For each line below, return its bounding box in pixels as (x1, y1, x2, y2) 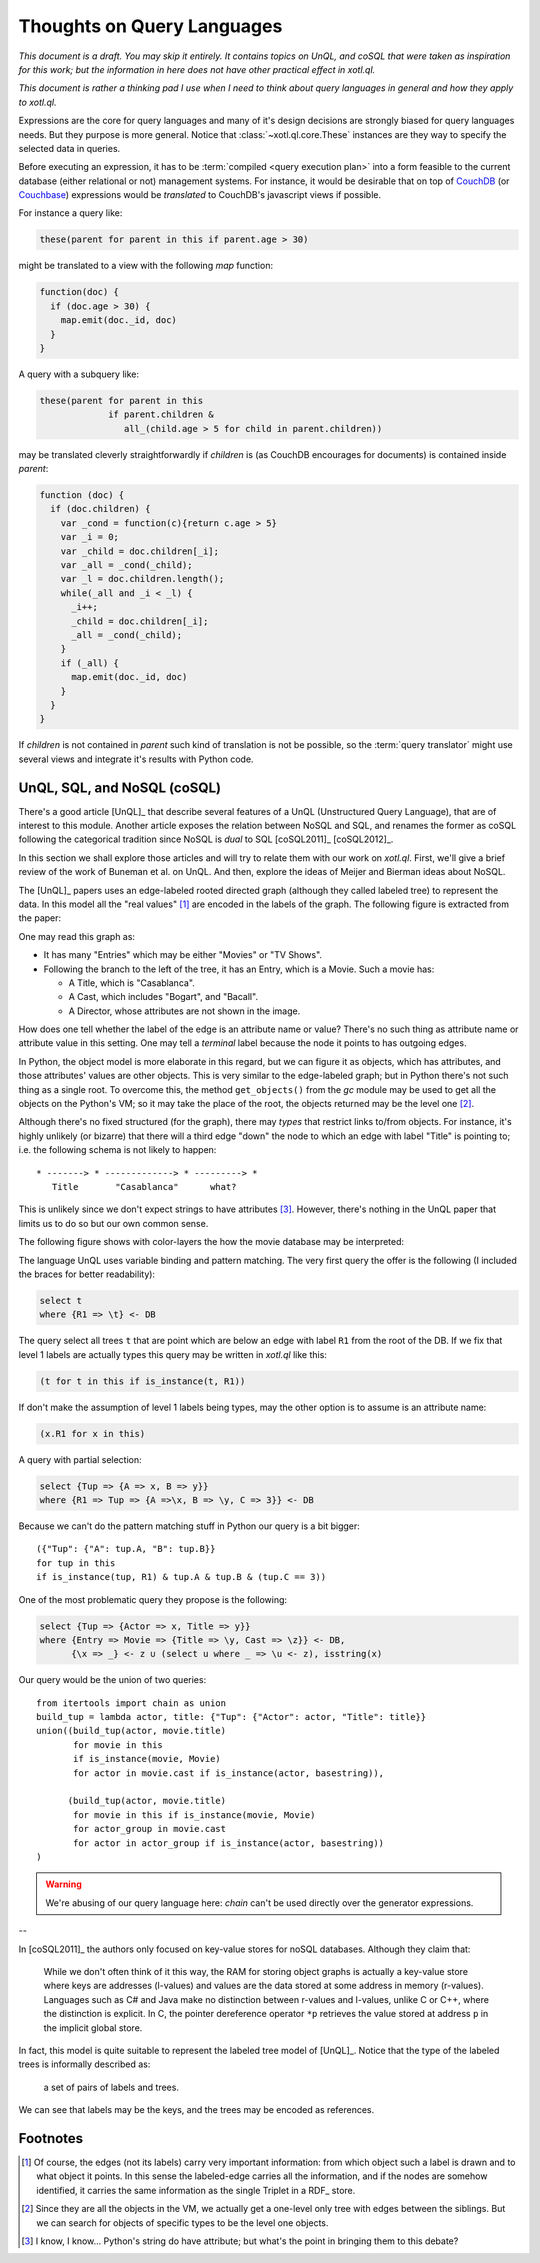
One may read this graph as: (18, 930, 135, 942)
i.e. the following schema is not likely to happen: (18, 1144, 217, 1156)
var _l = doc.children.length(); (60, 573, 225, 585)
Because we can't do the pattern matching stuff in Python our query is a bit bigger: (18, 1520, 360, 1532)
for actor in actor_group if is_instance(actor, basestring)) (73, 1837, 385, 1849)
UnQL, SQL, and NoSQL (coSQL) (18, 779, 222, 796)
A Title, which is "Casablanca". (68, 976, 195, 989)
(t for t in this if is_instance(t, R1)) (39, 1375, 246, 1387)
